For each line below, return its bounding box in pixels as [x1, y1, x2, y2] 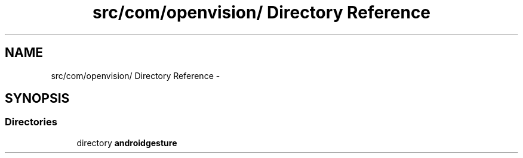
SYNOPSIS [5, 91, 70, 106]
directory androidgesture [76, 137, 177, 148]
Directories [5, 116, 57, 128]
